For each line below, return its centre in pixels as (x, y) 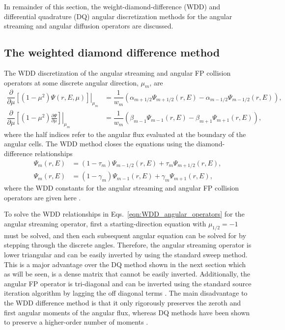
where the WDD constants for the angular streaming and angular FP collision (122, 188)
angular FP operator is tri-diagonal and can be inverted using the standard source (128, 283)
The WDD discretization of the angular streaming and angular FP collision (117, 72)
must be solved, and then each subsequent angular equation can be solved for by (125, 235)
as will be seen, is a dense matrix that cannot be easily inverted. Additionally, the (127, 274)
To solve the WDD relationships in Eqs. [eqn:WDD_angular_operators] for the (124, 214)
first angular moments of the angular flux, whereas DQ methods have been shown (127, 312)
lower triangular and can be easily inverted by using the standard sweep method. (126, 254)
